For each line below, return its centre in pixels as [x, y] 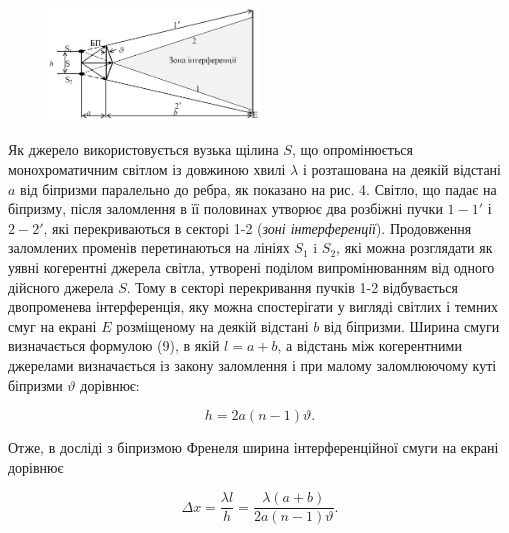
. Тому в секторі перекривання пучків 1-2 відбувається [292, 286]
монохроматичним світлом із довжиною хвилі [147, 169]
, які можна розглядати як [414, 247]
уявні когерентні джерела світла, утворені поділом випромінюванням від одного [251, 267]
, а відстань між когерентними [369, 345]
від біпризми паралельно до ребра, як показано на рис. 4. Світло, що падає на [258, 188]
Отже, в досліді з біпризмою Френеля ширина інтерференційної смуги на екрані [253, 447]
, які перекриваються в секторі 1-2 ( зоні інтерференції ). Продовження [257, 227]
